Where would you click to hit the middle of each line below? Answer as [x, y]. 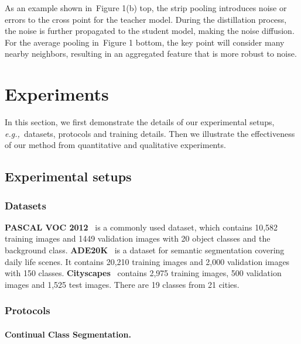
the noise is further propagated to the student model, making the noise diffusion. [150, 31]
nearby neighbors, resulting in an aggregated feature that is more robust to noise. [151, 54]
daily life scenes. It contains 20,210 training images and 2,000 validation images [147, 261]
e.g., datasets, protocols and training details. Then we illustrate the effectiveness [150, 133]
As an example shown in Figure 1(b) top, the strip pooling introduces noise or [146, 8]
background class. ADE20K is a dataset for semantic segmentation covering [145, 250]
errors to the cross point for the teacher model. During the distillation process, [146, 19]
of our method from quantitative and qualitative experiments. [115, 145]
